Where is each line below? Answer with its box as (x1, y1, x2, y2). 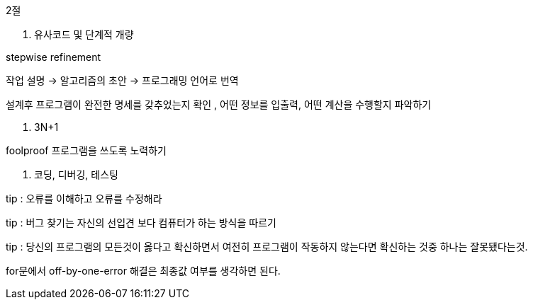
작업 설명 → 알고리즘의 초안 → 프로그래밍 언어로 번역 (6, 74, 239, 86)
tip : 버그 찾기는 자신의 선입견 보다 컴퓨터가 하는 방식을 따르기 (6, 217, 276, 229)
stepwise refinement (6, 51, 101, 63)
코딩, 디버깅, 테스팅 (34, 168, 118, 180)
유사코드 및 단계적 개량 (34, 28, 134, 40)
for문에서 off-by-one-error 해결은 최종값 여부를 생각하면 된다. (6, 265, 281, 277)
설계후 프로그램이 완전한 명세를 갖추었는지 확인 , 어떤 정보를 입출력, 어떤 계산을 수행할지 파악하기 (6, 98, 432, 110)
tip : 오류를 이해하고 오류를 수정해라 (6, 192, 162, 205)
